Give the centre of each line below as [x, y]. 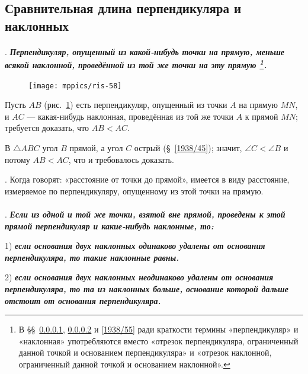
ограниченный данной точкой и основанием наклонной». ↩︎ [124, 364]
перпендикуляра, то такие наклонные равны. [92, 257]
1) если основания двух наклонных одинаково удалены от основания [135, 246]
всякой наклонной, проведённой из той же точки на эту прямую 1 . [136, 64]
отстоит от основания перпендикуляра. [83, 300]
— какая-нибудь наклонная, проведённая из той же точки [130, 116]
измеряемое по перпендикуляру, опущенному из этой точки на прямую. [134, 191]
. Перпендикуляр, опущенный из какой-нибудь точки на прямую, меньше [145, 51]
